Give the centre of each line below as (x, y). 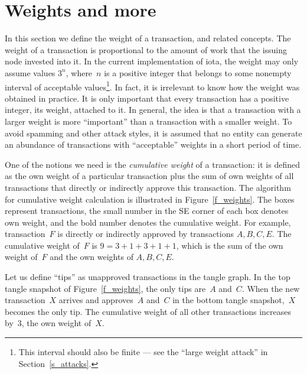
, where (79, 72)
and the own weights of (92, 257)
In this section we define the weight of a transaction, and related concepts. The (148, 38)
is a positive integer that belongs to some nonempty (198, 72)
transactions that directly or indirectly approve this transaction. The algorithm (148, 187)
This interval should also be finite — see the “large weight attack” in (143, 352)
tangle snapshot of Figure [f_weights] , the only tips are (105, 288)
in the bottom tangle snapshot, (228, 300)
